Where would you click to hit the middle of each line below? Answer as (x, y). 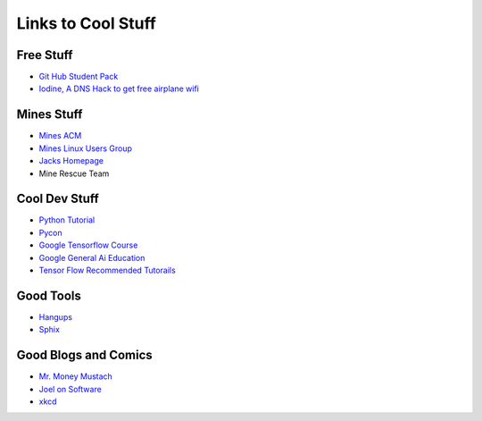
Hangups (56, 316)
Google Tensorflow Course (88, 245)
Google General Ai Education (92, 257)
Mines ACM (60, 136)
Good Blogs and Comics (85, 355)
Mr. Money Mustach (76, 376)
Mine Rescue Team (74, 173)
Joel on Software (70, 389)
